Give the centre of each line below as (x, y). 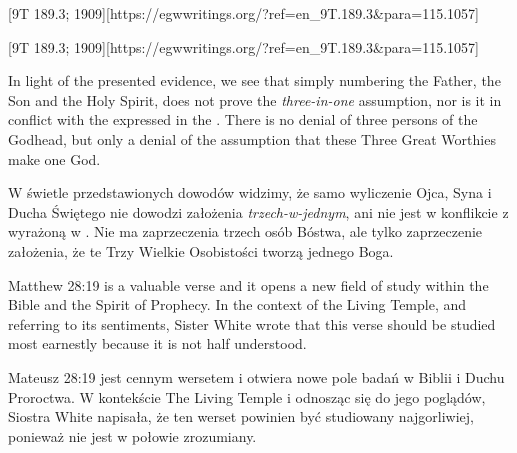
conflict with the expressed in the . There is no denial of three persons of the (243, 119)
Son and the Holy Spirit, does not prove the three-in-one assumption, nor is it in (255, 99)
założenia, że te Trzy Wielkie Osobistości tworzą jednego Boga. (201, 250)
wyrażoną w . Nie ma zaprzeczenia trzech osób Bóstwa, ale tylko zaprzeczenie (245, 231)
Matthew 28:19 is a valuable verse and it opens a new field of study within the (248, 284)
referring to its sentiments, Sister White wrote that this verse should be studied (252, 323)
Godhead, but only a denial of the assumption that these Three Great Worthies (252, 138)
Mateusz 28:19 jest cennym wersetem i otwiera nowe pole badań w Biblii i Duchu (256, 376)
